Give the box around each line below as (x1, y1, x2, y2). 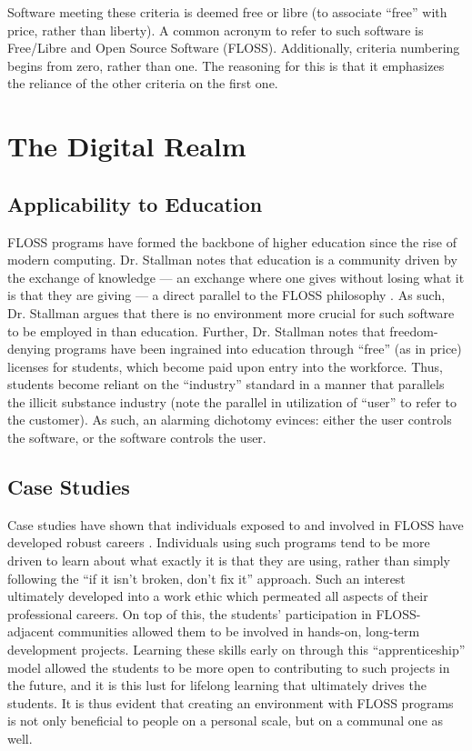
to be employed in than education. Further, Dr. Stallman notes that (7, 321, 386, 340)
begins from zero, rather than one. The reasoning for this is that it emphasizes (7, 55, 445, 75)
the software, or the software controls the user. (7, 428, 266, 447)
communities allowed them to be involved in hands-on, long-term (57, 622, 420, 641)
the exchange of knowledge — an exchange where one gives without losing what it (7, 267, 465, 286)
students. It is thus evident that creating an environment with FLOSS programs (7, 693, 454, 712)
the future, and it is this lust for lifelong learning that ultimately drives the (7, 676, 427, 695)
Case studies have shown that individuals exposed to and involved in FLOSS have (7, 515, 464, 534)
